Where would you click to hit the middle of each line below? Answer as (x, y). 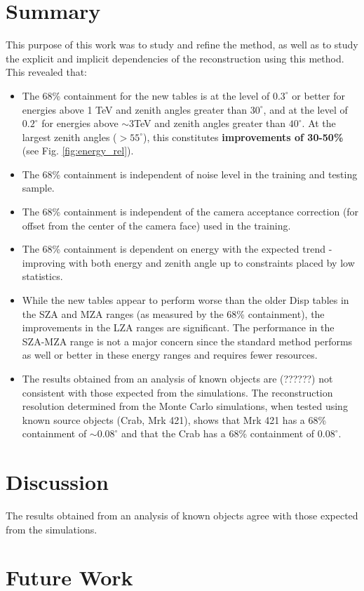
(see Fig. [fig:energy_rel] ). (78, 151)
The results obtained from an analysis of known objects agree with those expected (182, 516)
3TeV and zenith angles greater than (208, 123)
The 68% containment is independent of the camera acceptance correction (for (190, 212)
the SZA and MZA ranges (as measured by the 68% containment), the (173, 313)
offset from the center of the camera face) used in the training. (156, 225)
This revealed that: (47, 72)
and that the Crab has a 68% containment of (218, 433)
